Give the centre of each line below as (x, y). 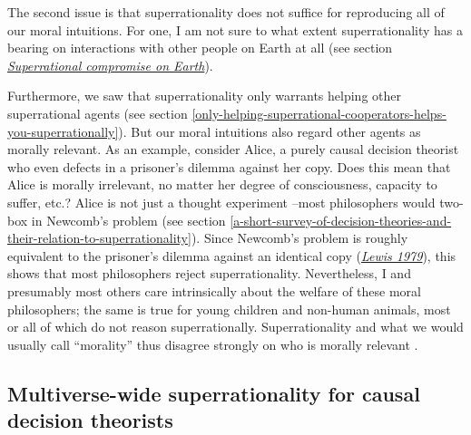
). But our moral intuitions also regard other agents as (270, 131)
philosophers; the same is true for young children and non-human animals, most (229, 309)
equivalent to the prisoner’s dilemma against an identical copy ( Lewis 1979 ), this (232, 255)
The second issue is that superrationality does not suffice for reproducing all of (226, 12)
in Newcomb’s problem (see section (128, 220)
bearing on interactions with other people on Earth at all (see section (200, 48)
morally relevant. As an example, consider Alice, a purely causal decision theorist (233, 149)
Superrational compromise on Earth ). (110, 65)
